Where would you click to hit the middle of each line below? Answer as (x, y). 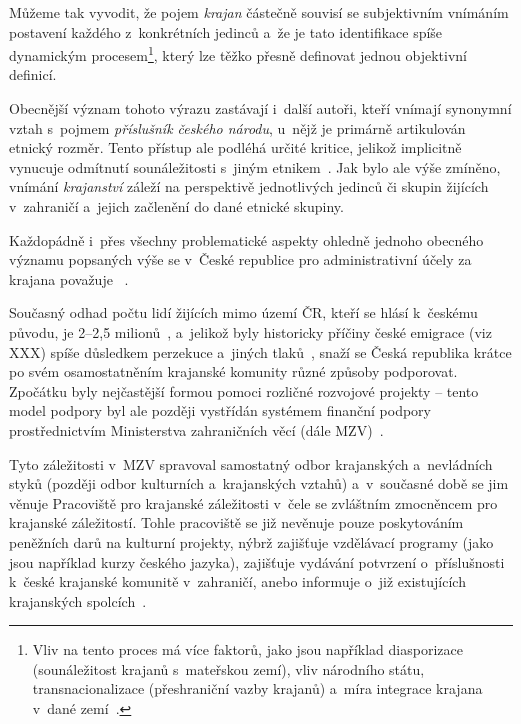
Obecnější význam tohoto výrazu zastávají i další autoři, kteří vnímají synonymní (260, 108)
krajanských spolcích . (78, 600)
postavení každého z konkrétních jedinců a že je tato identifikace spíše (226, 31)
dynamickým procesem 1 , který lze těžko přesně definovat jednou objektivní (238, 53)
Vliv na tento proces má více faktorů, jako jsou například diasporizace (247, 649)
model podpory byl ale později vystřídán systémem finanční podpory (220, 410)
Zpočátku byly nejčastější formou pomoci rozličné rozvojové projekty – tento (244, 390)
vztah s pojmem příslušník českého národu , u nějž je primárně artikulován (237, 127)
